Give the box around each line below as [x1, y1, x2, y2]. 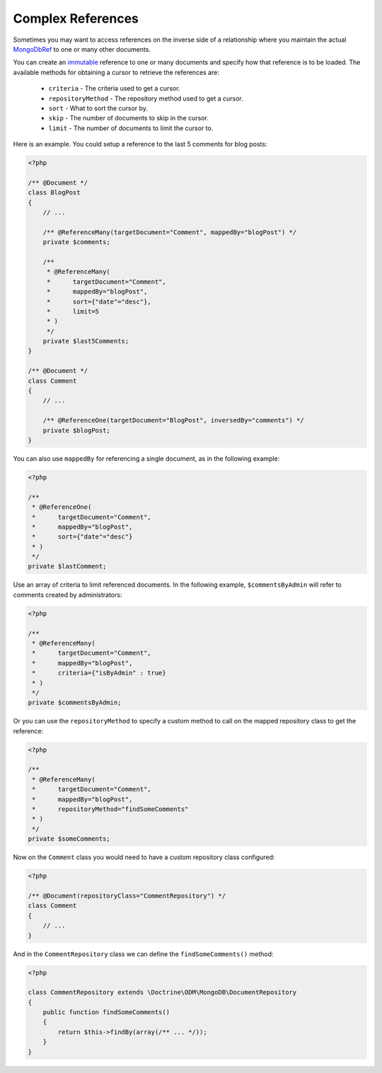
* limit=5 [46, 307, 99, 315]
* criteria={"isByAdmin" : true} [32, 669, 166, 677]
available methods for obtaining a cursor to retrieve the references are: [13, 68, 219, 76]
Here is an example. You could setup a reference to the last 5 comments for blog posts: [13, 140, 267, 149]
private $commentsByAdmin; [28, 699, 122, 707]
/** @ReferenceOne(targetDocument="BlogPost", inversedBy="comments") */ [42, 416, 304, 425]
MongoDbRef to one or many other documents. [13, 45, 151, 53]
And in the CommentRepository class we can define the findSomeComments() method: [13, 949, 274, 958]
